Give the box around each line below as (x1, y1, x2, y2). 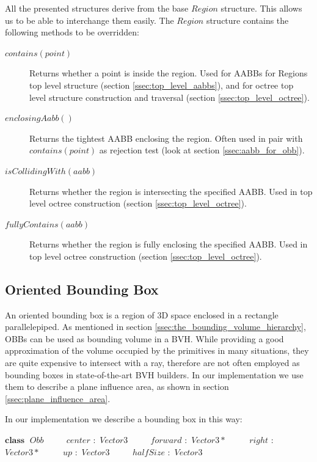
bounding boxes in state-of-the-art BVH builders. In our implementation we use (5, 368, 304, 381)
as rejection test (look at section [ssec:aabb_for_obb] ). (99, 144, 305, 156)
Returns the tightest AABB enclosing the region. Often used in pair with (29, 131, 303, 144)
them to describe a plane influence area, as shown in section (5, 380, 229, 393)
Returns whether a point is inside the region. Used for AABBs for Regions (29, 67, 308, 79)
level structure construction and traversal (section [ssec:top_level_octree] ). (29, 90, 310, 103)
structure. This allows (220, 2, 302, 14)
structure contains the (206, 13, 289, 26)
